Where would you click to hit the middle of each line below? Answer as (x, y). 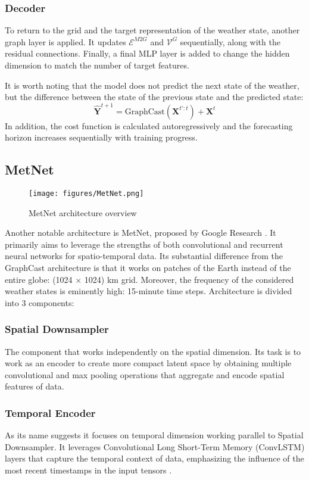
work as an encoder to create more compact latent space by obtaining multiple (148, 363)
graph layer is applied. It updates (65, 41)
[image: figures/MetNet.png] (86, 193)
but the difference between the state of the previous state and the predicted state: (154, 97)
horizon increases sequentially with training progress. (101, 137)
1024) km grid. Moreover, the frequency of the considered (189, 279)
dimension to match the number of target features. (97, 65)
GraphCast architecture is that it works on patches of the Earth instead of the (148, 267)
